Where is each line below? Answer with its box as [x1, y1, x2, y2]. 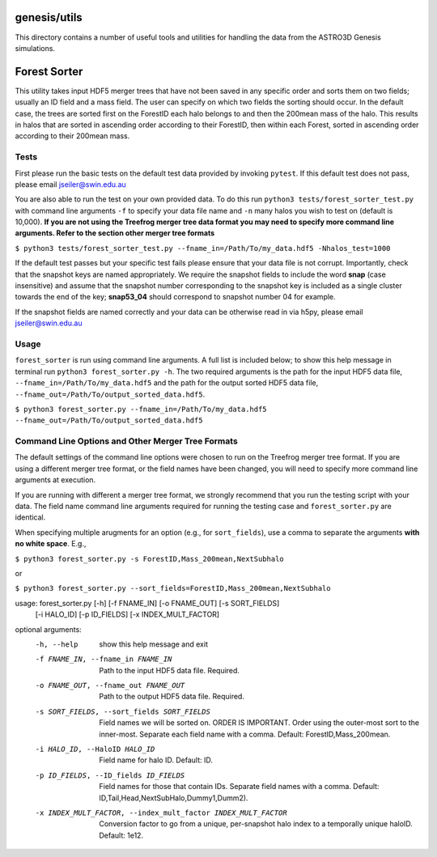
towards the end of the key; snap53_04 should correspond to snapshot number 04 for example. [15, 292, 336, 302]
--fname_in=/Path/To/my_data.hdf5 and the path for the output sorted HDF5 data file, [15, 378, 319, 388]
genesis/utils [15, 11, 83, 24]
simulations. [15, 43, 56, 53]
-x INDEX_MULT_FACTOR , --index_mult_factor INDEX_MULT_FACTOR [35, 808, 287, 817]
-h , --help [35, 639, 78, 649]
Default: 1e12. [99, 830, 144, 840]
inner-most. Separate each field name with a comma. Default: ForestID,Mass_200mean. [99, 729, 391, 739]
